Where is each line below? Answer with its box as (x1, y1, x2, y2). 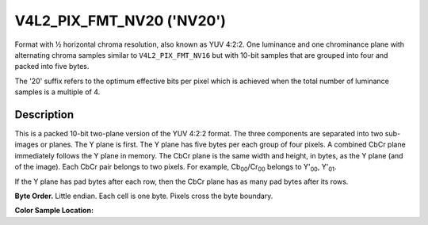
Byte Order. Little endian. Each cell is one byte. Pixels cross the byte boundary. (14, 191, 273, 200)
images (14, 139, 39, 150)
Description (14, 108, 75, 121)
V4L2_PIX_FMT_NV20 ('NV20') (14, 12, 226, 29)
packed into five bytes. (14, 62, 90, 71)
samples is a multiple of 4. (14, 87, 101, 97)
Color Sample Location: (14, 206, 94, 215)
